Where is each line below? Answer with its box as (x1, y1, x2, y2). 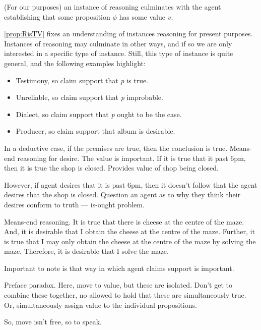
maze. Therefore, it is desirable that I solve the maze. (4, 246, 169, 256)
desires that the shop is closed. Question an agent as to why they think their (4, 189, 241, 200)
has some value (119, 11, 165, 22)
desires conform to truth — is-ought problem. (4, 199, 145, 209)
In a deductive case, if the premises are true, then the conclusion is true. (4, 142, 228, 153)
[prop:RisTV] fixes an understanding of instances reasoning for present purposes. (4, 28, 253, 39)
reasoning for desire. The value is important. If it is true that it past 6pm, (17, 152, 246, 163)
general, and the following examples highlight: (4, 58, 146, 68)
